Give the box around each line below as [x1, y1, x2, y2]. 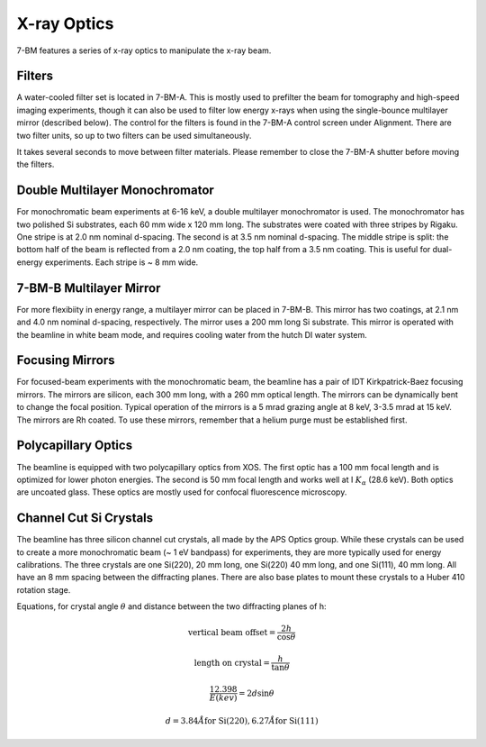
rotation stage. [16, 584, 71, 595]
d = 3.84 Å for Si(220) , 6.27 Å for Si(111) [165, 715, 319, 725]
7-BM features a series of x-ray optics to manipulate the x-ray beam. [16, 45, 272, 56]
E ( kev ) [209, 692, 238, 703]
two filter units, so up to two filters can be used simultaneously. [16, 130, 252, 141]
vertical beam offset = [187, 627, 276, 637]
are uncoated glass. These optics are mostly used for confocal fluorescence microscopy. [16, 487, 347, 497]
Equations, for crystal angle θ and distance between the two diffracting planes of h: [16, 601, 327, 612]
